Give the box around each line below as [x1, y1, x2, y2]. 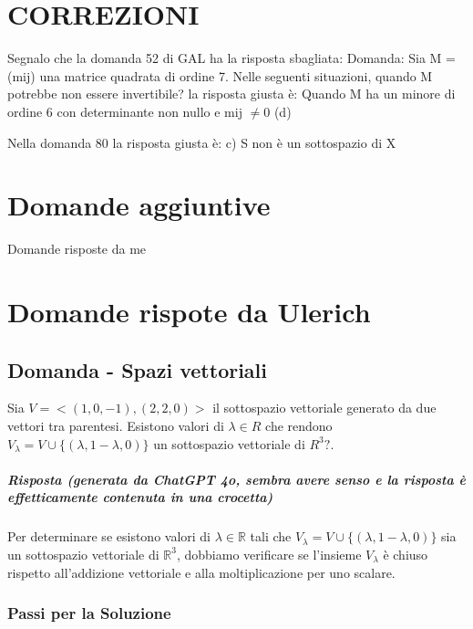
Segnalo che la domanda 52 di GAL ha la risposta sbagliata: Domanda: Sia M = [7, 48, 456, 68]
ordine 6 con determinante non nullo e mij [7, 101, 242, 121]
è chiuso [383, 544, 428, 563]
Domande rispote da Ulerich [7, 293, 371, 330]
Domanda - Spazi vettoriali [7, 355, 267, 383]
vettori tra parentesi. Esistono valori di [7, 415, 224, 435]
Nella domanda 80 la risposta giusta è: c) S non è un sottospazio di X [7, 132, 396, 152]
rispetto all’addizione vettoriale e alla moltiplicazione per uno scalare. [7, 562, 396, 582]
